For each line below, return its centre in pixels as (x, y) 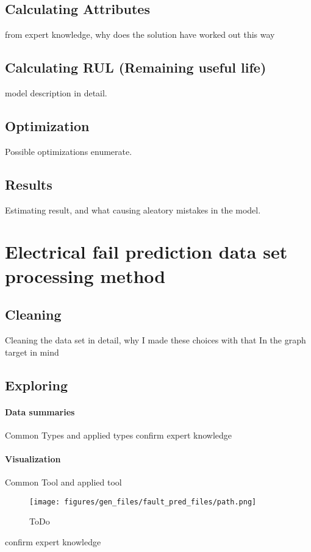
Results (29, 184)
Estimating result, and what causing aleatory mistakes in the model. (133, 210)
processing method (85, 275)
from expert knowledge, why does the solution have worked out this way (140, 34)
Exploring (36, 385)
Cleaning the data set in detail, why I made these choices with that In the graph (155, 339)
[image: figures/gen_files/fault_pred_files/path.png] (143, 502)
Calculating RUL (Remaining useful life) (136, 67)
